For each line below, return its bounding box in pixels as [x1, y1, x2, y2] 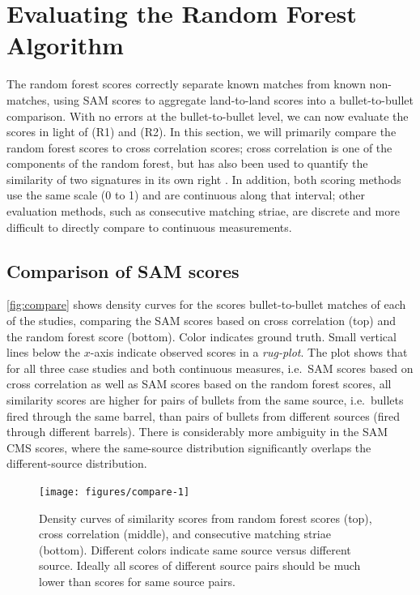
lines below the [6, 344, 81, 361]
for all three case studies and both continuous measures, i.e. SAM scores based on [6, 359, 414, 376]
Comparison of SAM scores [6, 258, 240, 283]
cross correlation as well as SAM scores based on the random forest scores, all [6, 375, 392, 392]
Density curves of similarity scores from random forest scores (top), [39, 509, 372, 526]
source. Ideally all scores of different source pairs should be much [39, 557, 361, 574]
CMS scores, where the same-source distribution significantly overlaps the [6, 439, 371, 456]
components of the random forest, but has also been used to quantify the [6, 155, 368, 172]
